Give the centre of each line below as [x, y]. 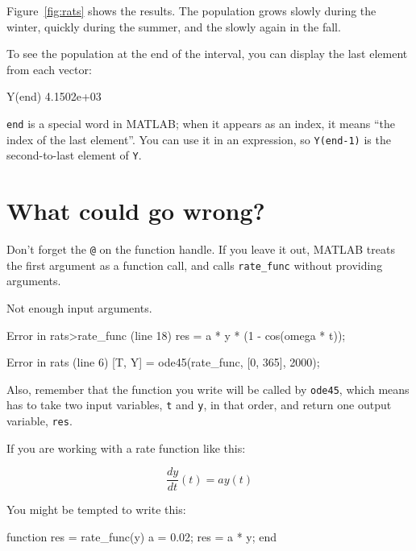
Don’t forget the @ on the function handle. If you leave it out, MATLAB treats [201, 249]
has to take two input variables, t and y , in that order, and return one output [199, 405]
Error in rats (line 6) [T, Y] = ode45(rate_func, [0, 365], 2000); [163, 362]
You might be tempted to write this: [96, 510]
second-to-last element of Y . [74, 155]
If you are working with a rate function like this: [126, 447]
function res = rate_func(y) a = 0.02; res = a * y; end [142, 536]
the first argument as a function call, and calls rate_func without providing [195, 265]
